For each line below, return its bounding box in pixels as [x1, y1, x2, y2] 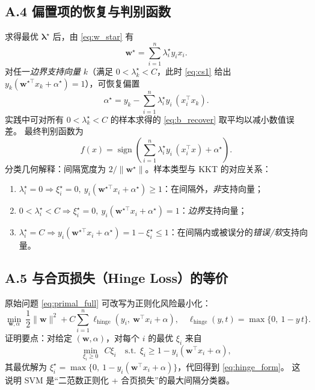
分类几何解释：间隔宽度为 [5, 162, 106, 175]
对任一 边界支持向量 [5, 64, 81, 77]
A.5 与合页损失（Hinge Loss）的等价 [5, 268, 228, 287]
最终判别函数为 [24, 125, 84, 137]
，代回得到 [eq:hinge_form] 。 [177, 360, 289, 373]
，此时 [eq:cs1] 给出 [157, 64, 231, 77]
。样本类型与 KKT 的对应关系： [145, 162, 271, 175]
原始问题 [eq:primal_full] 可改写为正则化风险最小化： [5, 297, 211, 309]
